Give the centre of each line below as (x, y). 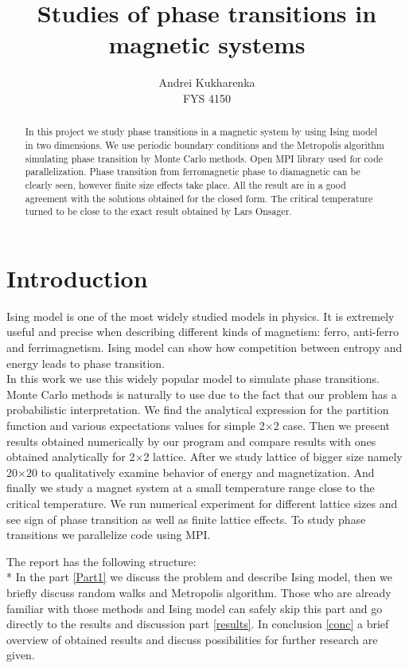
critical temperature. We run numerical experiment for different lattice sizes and (202, 503)
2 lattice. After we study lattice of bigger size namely (273, 457)
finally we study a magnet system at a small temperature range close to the (191, 488)
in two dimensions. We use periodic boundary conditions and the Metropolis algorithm (204, 145)
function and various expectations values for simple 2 (136, 425)
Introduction (77, 277)
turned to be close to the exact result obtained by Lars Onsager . (158, 211)
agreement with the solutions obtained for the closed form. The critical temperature (199, 198)
